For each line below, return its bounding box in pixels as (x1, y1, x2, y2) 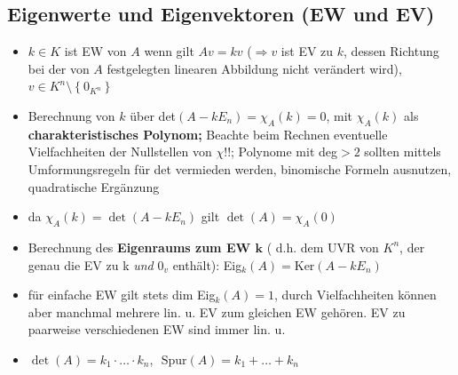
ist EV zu (280, 42, 334, 60)
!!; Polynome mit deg (224, 142, 337, 161)
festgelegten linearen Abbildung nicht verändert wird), (107, 59, 402, 77)
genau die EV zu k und (28, 255, 154, 274)
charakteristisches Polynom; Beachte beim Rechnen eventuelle (28, 124, 388, 143)
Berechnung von (28, 106, 115, 124)
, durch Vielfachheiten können (273, 285, 437, 304)
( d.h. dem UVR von (266, 237, 379, 256)
